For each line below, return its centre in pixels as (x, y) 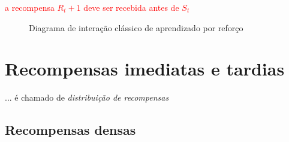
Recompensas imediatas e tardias (145, 69)
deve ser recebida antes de (131, 7)
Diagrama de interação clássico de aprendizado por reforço (136, 27)
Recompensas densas (70, 130)
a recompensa (30, 7)
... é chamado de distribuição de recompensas (87, 97)
